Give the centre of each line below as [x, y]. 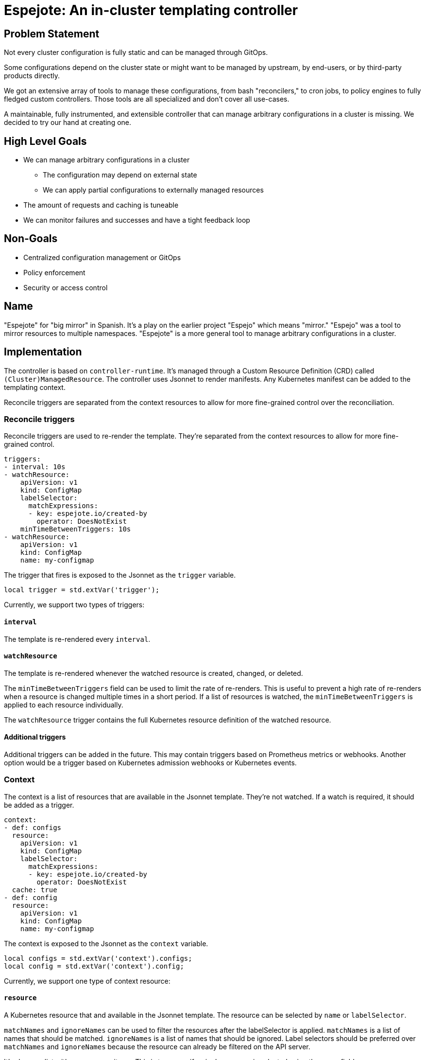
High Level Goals [45, 141]
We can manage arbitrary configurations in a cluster [107, 160]
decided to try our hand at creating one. [68, 123]
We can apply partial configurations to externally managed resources [153, 190]
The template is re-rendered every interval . [77, 639]
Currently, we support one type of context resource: [87, 981]
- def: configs [33, 827]
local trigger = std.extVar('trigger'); [82, 590]
